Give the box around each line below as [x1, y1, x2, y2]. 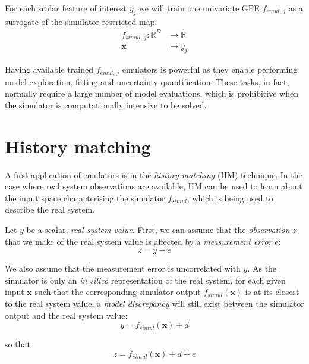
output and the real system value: [5, 309, 128, 321]
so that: [5, 338, 33, 350]
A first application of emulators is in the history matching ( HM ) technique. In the [5, 168, 302, 181]
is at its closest [245, 285, 299, 298]
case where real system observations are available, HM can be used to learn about [5, 180, 302, 192]
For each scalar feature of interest [5, 2, 127, 14]
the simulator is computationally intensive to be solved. [5, 98, 207, 111]
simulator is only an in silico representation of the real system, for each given [5, 273, 286, 286]
